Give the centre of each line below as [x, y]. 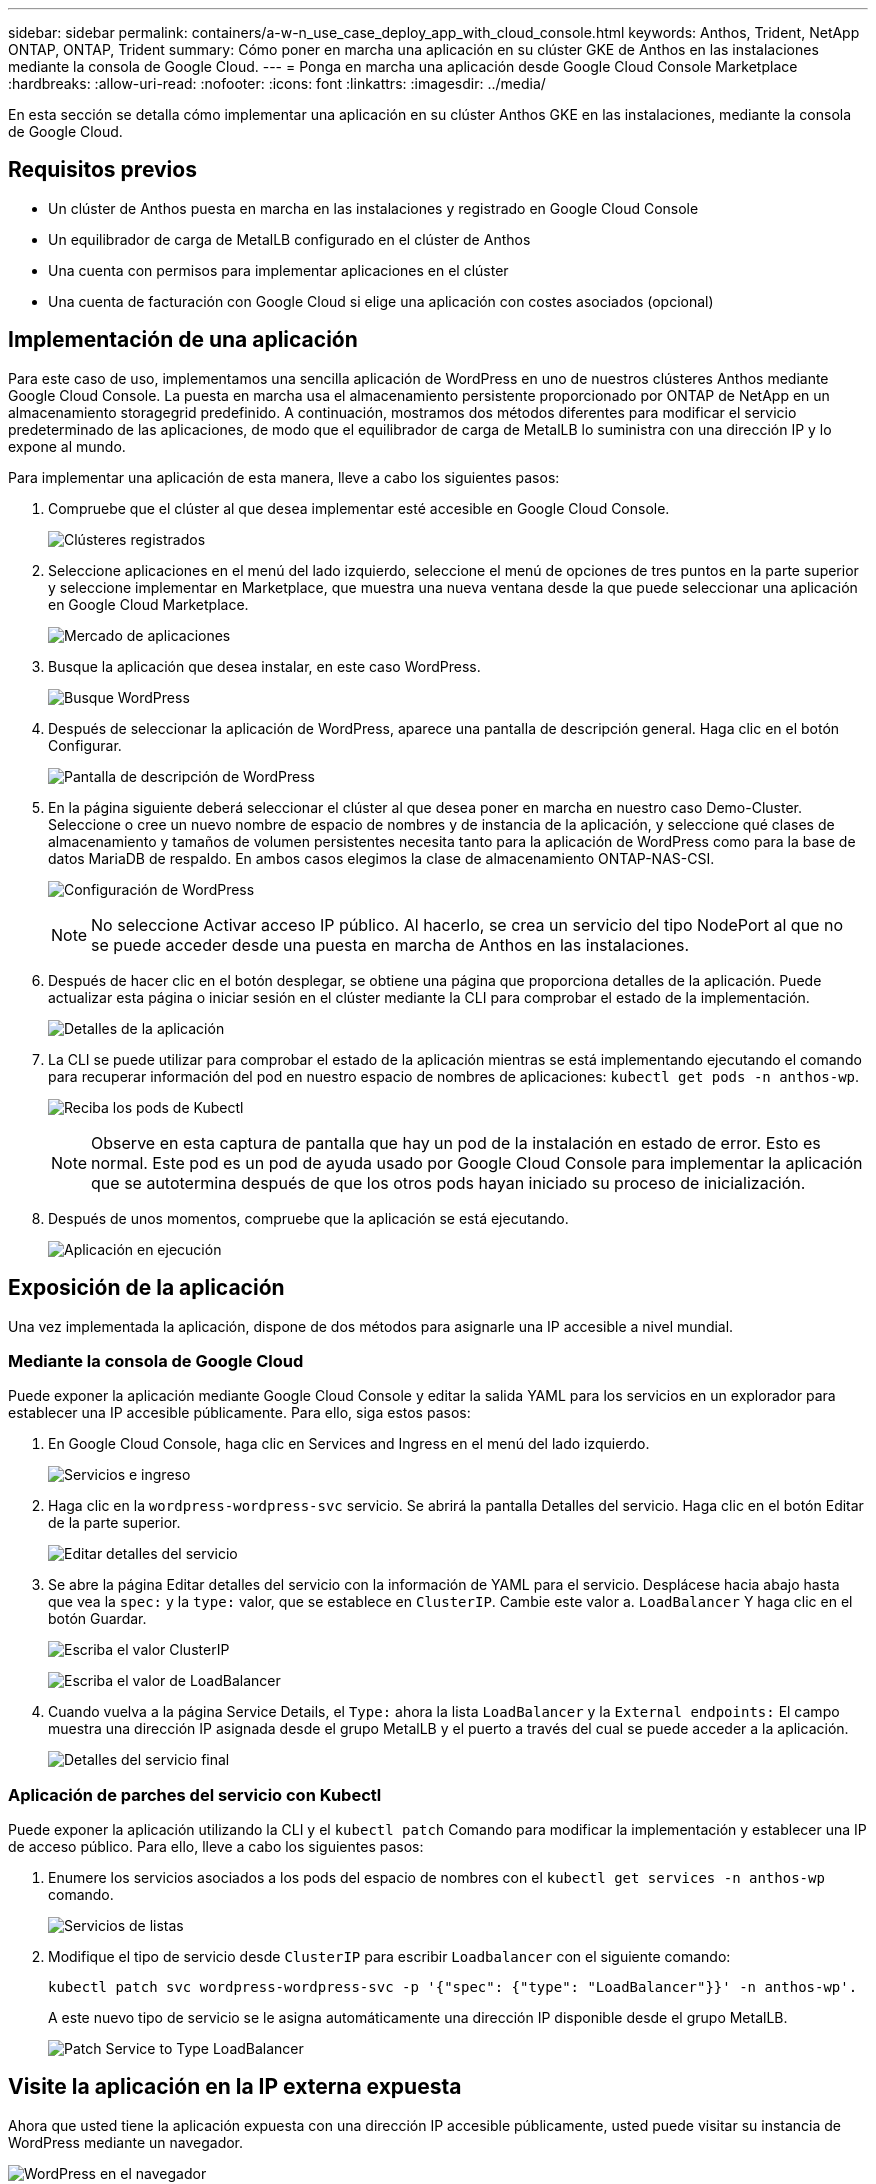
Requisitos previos [102, 170]
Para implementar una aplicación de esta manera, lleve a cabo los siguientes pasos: [284, 477]
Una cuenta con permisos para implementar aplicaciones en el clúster [278, 270]
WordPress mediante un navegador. [126, 2142]
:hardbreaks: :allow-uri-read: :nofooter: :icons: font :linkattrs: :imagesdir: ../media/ [277, 83]
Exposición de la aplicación [146, 1288]
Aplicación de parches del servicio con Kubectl [195, 1794]
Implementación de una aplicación [183, 340]
